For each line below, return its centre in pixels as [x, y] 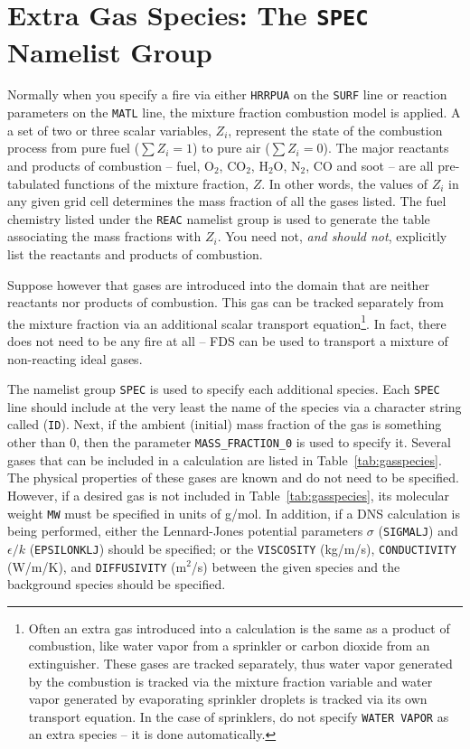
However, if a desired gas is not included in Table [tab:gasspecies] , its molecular [229, 495]
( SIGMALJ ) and [418, 531]
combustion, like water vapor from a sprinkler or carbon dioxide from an [229, 646]
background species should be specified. [117, 584]
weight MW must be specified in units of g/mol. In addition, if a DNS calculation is [234, 513]
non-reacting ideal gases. [75, 358]
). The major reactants [386, 148]
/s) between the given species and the [296, 566]
